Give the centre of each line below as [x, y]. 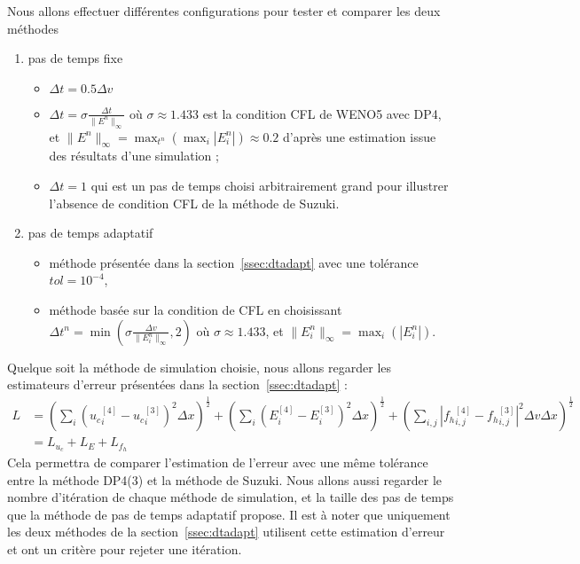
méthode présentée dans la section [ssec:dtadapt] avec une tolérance [234, 262]
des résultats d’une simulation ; [134, 156]
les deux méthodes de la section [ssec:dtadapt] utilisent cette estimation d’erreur [226, 532]
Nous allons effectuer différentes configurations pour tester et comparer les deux [224, 11]
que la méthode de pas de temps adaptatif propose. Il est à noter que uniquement [229, 514]
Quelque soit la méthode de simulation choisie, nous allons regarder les [200, 367]
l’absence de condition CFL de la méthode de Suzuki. [194, 203]
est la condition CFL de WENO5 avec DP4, [322, 113]
